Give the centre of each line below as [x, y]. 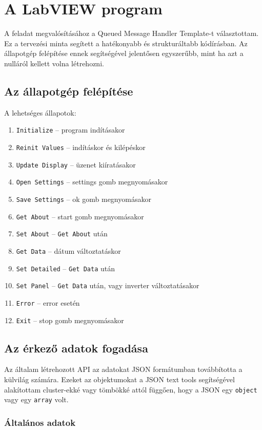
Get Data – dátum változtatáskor [68, 250]
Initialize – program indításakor [70, 130]
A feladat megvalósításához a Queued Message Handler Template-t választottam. [132, 33]
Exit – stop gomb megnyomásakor [70, 320]
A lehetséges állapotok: [40, 112]
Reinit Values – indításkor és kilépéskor [81, 147]
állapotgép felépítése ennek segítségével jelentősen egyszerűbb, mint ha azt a [124, 53]
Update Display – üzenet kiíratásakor [76, 164]
